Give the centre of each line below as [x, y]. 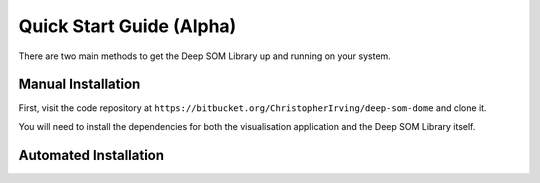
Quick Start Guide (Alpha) [127, 26]
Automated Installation [91, 155]
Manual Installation [79, 84]
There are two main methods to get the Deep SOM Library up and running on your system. [205, 56]
